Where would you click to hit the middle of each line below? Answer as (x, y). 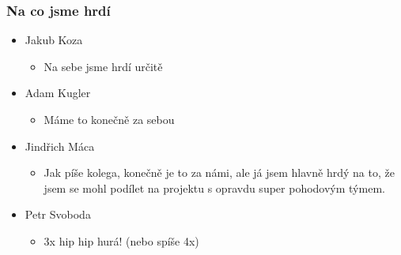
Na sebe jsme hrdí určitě (103, 66)
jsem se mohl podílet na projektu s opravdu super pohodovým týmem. (214, 187)
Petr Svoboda (58, 214)
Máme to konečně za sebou (109, 119)
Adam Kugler (58, 93)
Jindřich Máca (60, 146)
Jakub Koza (54, 40)
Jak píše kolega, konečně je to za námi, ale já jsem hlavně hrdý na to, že (219, 172)
